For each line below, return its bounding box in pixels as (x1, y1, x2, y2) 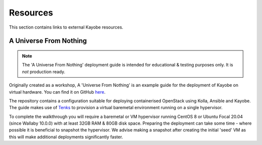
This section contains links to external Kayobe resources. (9, 24, 124, 30)
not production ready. (22, 68, 65, 75)
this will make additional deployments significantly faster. (9, 134, 123, 140)
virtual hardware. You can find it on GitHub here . (9, 89, 106, 95)
